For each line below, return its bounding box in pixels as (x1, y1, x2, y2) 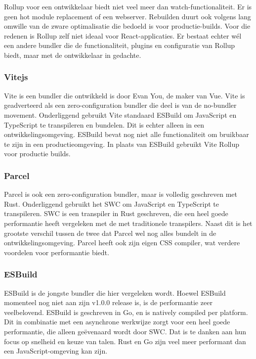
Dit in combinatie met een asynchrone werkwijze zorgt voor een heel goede (4, 316, 230, 327)
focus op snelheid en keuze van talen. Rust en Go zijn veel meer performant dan (4, 336, 246, 346)
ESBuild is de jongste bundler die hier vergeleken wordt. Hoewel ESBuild (4, 287, 226, 298)
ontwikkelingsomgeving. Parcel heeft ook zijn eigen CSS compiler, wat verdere (4, 237, 240, 248)
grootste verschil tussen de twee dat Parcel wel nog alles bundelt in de (4, 227, 216, 238)
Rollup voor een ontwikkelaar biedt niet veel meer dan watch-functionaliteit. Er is (4, 1, 252, 11)
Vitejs (4, 71, 28, 83)
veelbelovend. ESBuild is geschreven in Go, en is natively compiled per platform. (4, 307, 248, 317)
